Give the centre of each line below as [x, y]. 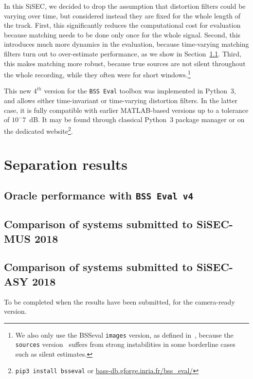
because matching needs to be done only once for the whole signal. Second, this [122, 34]
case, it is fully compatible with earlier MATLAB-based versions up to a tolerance [126, 110]
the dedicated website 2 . [38, 130]
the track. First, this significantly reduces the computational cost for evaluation [122, 25]
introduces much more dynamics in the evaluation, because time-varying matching [126, 44]
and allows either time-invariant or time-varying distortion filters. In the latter [121, 100]
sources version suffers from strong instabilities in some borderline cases [125, 344]
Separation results [66, 164]
